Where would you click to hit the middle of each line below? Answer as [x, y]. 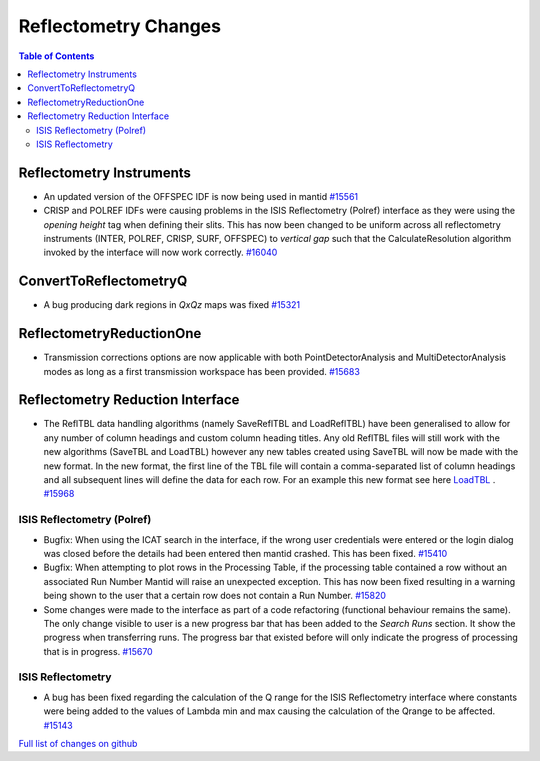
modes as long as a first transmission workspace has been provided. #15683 [201, 371]
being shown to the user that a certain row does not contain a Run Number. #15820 [215, 596]
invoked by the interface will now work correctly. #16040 [160, 252]
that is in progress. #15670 [98, 651]
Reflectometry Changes [120, 26]
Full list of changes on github [78, 743]
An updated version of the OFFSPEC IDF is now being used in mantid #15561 [201, 196]
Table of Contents [56, 56]
